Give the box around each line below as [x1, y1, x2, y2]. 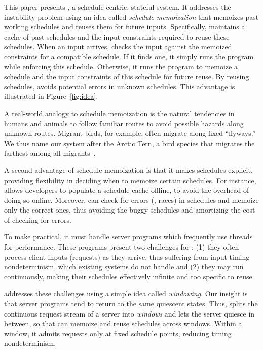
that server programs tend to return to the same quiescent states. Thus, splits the [4, 298, 258, 309]
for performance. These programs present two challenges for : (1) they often [4, 241, 239, 252]
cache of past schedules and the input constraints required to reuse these [4, 31, 230, 42]
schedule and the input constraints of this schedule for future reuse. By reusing [4, 71, 249, 82]
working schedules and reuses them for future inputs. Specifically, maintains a [4, 21, 245, 32]
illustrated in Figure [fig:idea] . [4, 91, 98, 101]
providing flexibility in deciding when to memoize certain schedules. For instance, [4, 174, 256, 185]
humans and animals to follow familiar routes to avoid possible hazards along [4, 118, 244, 128]
